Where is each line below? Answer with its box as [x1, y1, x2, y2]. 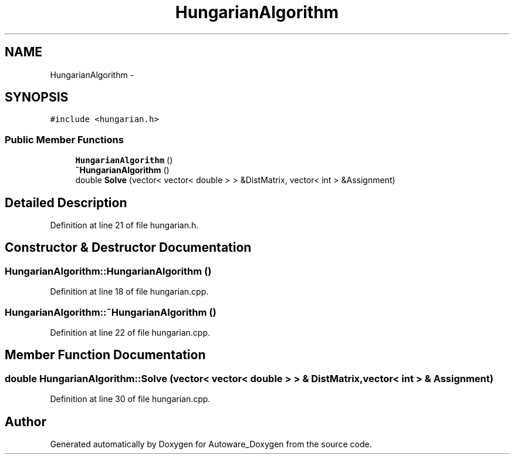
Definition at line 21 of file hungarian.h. [50, 220, 199, 231]
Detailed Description [5, 195, 127, 210]
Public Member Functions [5, 133, 124, 146]
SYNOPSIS [5, 90, 69, 105]
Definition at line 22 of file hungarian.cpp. [50, 328, 211, 338]
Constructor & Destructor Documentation [5, 240, 252, 255]
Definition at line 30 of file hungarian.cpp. [50, 394, 211, 404]
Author [5, 414, 46, 429]
